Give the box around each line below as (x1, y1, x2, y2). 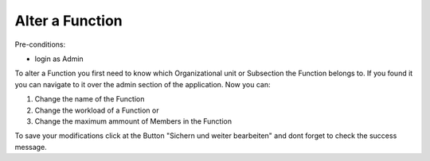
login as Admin (34, 54, 84, 63)
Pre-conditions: (14, 40, 66, 49)
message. (14, 142, 47, 151)
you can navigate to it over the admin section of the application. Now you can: (14, 79, 271, 89)
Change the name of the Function (34, 94, 145, 104)
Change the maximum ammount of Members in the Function (34, 116, 233, 126)
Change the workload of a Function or (34, 105, 159, 115)
